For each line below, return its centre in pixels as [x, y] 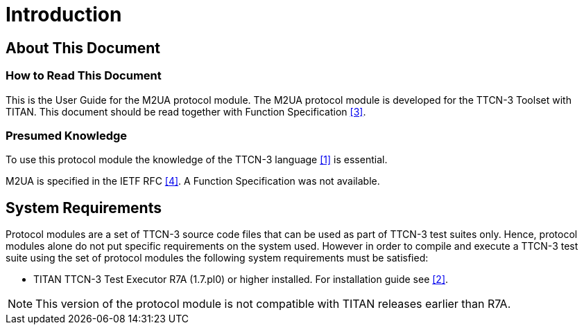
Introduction [64, 15]
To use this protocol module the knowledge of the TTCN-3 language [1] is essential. [197, 160]
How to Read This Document [84, 76]
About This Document [83, 48]
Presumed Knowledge [67, 135]
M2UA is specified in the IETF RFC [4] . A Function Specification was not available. [193, 181]
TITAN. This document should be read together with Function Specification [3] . [186, 111]
